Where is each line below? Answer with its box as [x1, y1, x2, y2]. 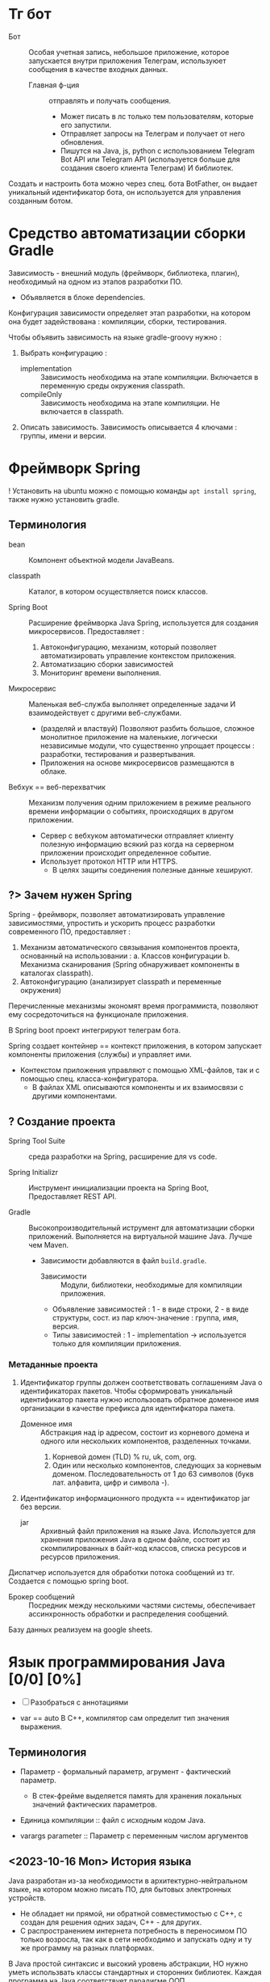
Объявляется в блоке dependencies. [19, 292, 146, 302]
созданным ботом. [8, 196, 73, 205]
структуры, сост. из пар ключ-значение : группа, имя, [52, 1313, 239, 1323]
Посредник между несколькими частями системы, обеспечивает [28, 1600, 255, 1610]
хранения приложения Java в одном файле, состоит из [39, 1534, 231, 1545]
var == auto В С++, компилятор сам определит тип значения [19, 1714, 230, 1723]
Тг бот [8, 5, 52, 23]
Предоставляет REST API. [28, 1192, 117, 1202]
